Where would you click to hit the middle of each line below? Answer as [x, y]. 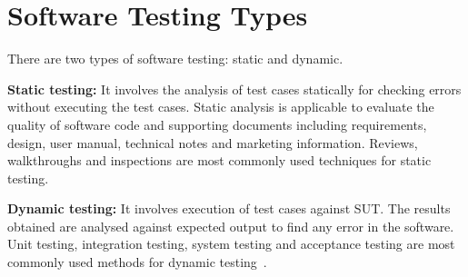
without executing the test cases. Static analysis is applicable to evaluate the [221, 107]
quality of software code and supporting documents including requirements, [217, 124]
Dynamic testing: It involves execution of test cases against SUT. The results [229, 208]
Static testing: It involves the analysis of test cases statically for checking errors [234, 89]
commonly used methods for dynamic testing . [137, 262]
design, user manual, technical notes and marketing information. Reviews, [213, 142]
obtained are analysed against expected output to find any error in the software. [231, 226]
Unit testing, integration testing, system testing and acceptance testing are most [231, 244]
